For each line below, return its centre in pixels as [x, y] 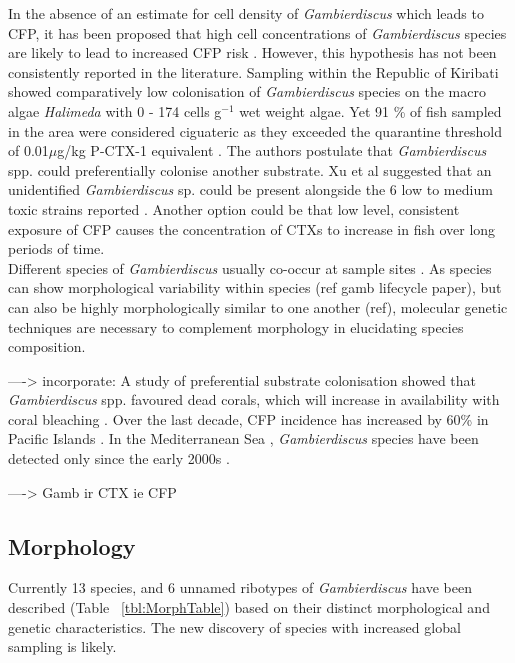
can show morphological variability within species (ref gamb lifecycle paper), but [255, 287]
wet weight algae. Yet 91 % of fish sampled [370, 110]
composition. [47, 346]
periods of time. [56, 248]
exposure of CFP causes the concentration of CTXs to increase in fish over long [252, 228]
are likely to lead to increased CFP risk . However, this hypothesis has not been [252, 52]
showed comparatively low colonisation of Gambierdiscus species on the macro [247, 91]
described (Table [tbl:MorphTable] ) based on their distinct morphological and [249, 607]
